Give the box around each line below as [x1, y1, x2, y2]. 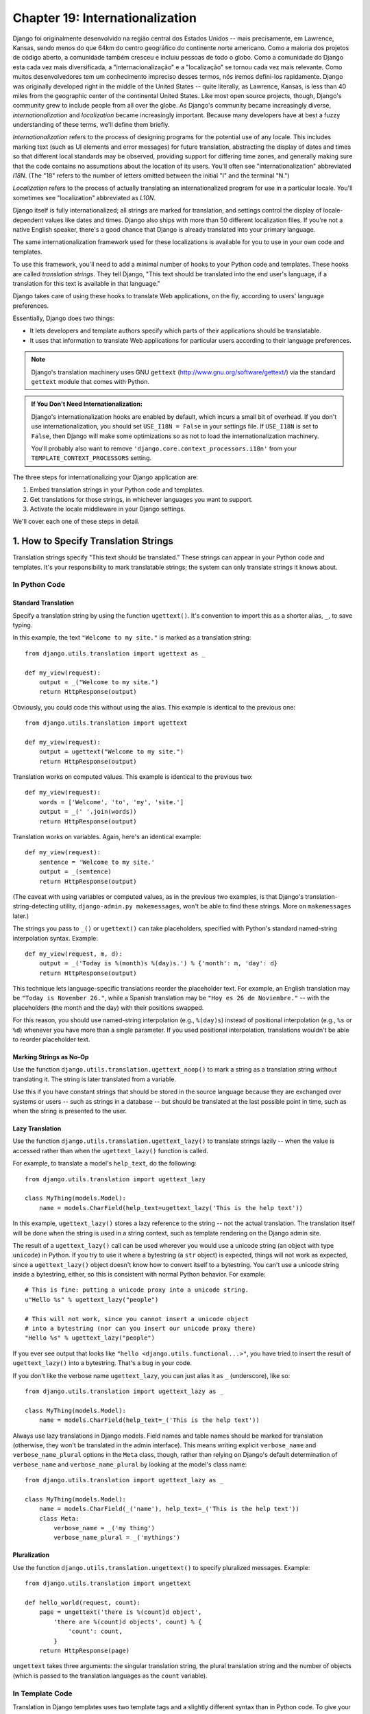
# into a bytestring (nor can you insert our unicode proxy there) [25, 1325, 256, 1333]
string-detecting [12, 902, 59, 910]
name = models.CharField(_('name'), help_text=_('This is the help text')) [38, 1505, 299, 1513]
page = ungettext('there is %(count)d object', [38, 1608, 202, 1616]
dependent [12, 216, 44, 224]
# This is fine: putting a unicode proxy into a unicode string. [25, 1286, 249, 1294]
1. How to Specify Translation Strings [12, 535, 174, 547]
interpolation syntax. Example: [12, 934, 99, 942]
